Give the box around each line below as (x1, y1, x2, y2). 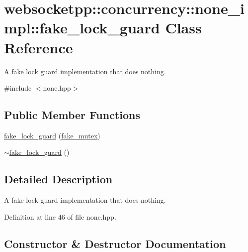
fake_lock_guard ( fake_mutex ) (4, 130, 100, 140)
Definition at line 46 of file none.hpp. (4, 211, 116, 222)
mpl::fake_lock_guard (4, 17, 160, 38)
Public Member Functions (4, 107, 140, 123)
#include (4, 83, 32, 93)
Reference (4, 37, 73, 57)
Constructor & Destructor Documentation (4, 236, 226, 251)
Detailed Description (4, 171, 113, 187)
